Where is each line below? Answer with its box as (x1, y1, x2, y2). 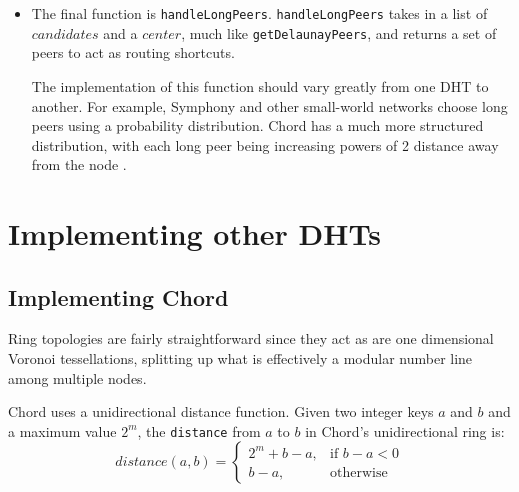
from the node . (31, 154, 127, 175)
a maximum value (8, 420, 117, 441)
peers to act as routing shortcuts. (31, 42, 235, 63)
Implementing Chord (8, 281, 229, 312)
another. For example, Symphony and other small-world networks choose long (31, 95, 508, 116)
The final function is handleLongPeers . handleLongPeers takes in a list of (31, 3, 488, 23)
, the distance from (137, 420, 261, 441)
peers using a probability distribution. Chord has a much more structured (31, 115, 484, 136)
